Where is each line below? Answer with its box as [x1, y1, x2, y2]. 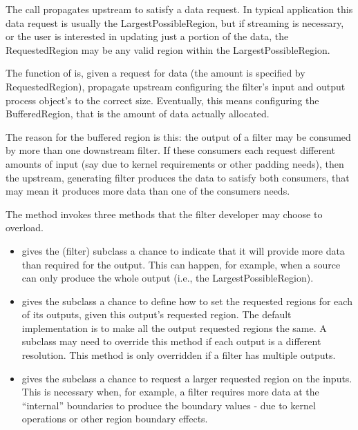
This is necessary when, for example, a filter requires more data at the [21, 384, 319, 399]
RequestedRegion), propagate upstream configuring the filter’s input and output [6, 79, 346, 93]
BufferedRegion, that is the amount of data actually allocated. [6, 106, 270, 121]
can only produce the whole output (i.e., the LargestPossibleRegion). [21, 271, 314, 285]
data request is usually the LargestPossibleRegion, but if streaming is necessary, [6, 15, 344, 30]
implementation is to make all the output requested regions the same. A [21, 320, 327, 335]
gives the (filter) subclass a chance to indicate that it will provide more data [21, 243, 345, 257]
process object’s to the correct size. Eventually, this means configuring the [6, 92, 319, 107]
